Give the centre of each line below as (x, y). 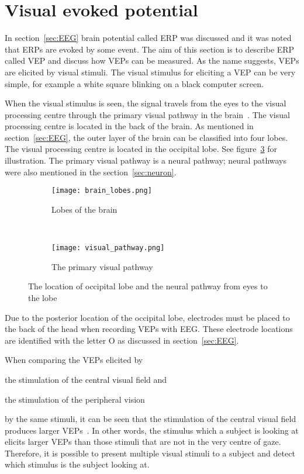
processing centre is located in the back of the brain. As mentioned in (129, 126)
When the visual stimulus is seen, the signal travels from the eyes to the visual (146, 103)
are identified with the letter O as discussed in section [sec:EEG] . (122, 340)
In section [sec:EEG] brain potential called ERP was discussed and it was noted (148, 38)
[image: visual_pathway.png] (108, 248)
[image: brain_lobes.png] (102, 191)
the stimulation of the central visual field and (86, 379)
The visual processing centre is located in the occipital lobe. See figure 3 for (141, 149)
